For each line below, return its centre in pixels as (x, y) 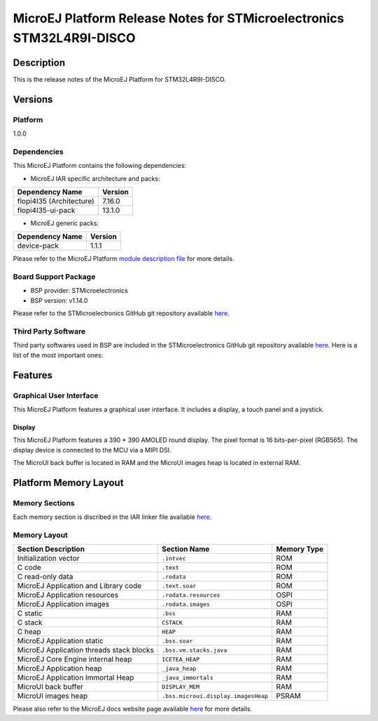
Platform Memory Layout (68, 483)
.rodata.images (186, 604)
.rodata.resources (191, 595)
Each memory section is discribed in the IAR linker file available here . (112, 517)
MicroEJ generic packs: (65, 223)
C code (29, 568)
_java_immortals (188, 677)
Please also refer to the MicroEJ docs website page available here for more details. (132, 709)
